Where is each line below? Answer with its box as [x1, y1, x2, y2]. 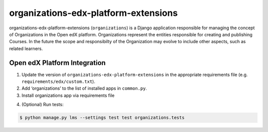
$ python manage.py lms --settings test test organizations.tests [19, 115, 185, 121]
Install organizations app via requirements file [21, 92, 115, 98]
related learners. [9, 45, 43, 52]
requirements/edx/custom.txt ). [21, 78, 95, 84]
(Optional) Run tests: [21, 102, 64, 108]
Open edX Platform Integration [9, 59, 106, 67]
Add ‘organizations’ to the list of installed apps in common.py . [21, 85, 147, 91]
